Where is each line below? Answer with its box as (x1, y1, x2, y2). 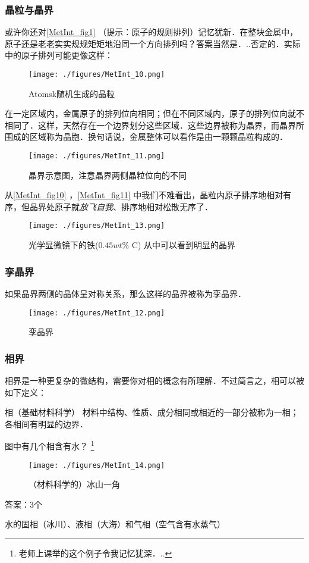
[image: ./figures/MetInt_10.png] (29, 70, 165, 79)
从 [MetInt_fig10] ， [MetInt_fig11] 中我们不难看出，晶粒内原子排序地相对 (5, 189, 283, 201)
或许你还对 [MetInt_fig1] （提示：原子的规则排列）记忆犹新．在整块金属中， (5, 26, 298, 38)
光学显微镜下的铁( (29, 239, 99, 251)
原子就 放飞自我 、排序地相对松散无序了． (54, 200, 213, 212)
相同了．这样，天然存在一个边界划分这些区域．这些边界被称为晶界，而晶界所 (5, 118, 304, 131)
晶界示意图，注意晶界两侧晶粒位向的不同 (29, 168, 187, 181)
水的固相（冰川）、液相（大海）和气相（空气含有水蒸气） (5, 518, 225, 530)
